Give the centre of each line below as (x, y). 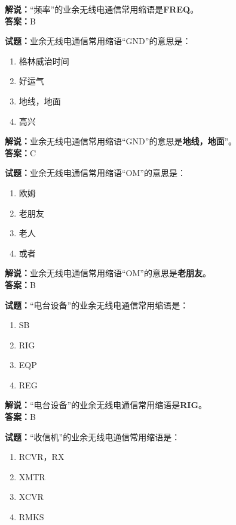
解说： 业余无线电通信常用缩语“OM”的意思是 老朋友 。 (108, 273)
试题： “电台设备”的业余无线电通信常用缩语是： (97, 305)
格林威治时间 (44, 61)
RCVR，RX (42, 457)
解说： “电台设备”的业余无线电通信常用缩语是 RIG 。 (106, 405)
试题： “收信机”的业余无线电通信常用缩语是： (93, 436)
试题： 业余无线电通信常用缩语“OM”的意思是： (95, 173)
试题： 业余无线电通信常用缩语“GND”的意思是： (98, 41)
